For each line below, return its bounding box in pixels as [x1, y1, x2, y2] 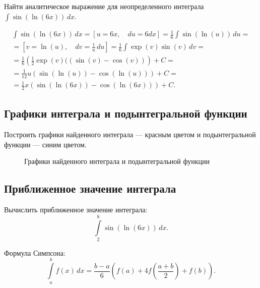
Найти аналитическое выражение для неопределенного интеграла [4, 1, 204, 11]
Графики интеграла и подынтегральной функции [4, 105, 247, 121]
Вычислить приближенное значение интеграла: [4, 204, 148, 215]
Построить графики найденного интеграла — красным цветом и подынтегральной [4, 129, 256, 140]
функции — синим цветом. [4, 139, 87, 149]
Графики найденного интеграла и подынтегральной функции [24, 156, 210, 166]
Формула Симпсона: [4, 247, 66, 258]
